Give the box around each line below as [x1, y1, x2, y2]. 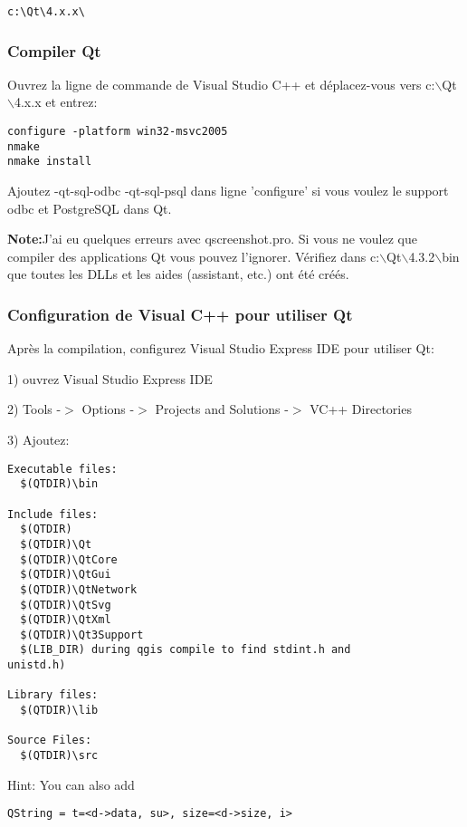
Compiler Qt [7, 39, 101, 62]
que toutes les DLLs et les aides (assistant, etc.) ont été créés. [7, 264, 349, 284]
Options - [81, 399, 135, 418]
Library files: [7, 688, 99, 702]
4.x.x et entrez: [14, 92, 98, 111]
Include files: [7, 507, 99, 521]
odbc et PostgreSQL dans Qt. [7, 198, 172, 217]
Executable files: [7, 462, 118, 476]
